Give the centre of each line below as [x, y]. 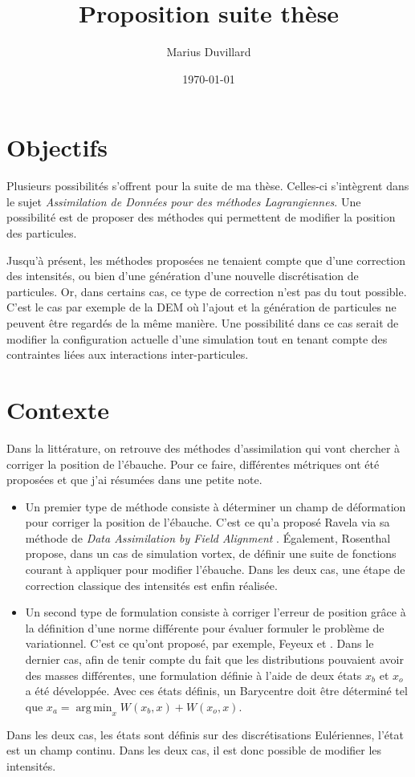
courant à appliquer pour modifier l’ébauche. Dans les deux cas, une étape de [215, 570]
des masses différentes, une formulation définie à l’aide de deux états [193, 675]
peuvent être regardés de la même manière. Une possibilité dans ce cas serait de [203, 323]
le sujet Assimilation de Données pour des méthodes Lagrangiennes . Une [184, 201]
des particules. [42, 233]
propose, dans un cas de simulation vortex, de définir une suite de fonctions [211, 553]
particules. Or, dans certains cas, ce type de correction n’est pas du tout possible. [207, 291]
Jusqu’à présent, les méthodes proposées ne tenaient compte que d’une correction [206, 260]
